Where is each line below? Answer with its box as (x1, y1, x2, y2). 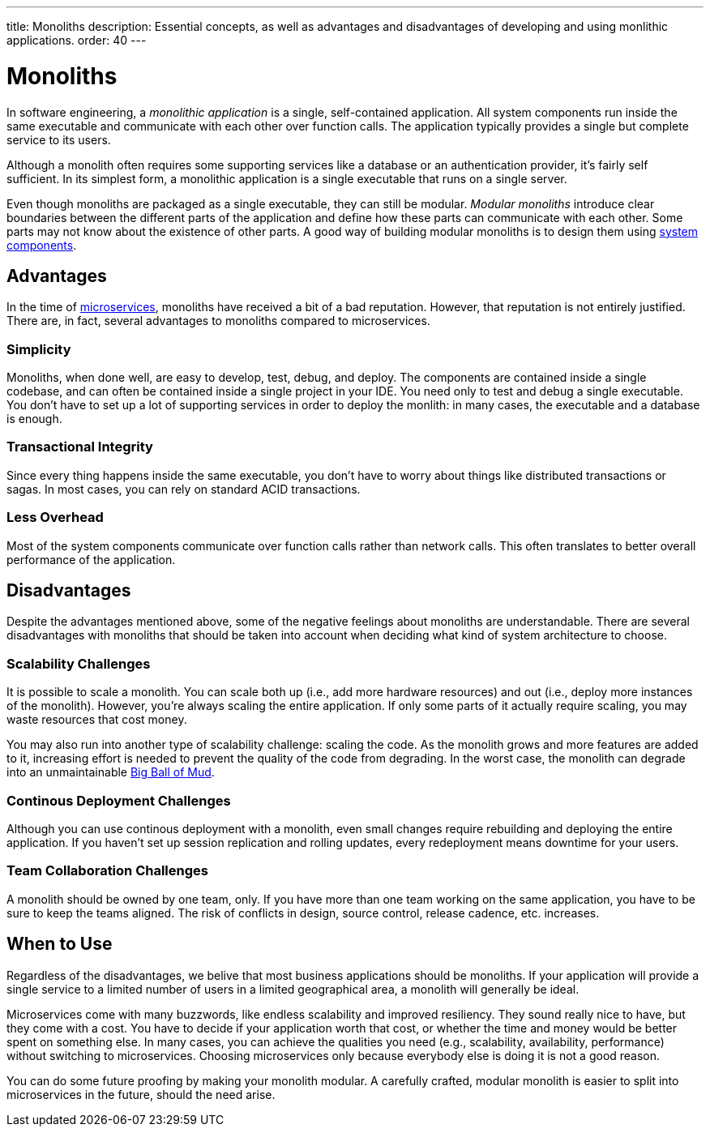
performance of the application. (6, 552, 176, 566)
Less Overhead (6, 509, 104, 526)
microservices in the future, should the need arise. (6, 1087, 276, 1101)
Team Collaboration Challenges (6, 862, 208, 879)
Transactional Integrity (6, 438, 153, 455)
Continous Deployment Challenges (6, 792, 231, 809)
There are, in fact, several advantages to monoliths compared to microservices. (6, 314, 430, 328)
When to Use (6, 934, 113, 955)
